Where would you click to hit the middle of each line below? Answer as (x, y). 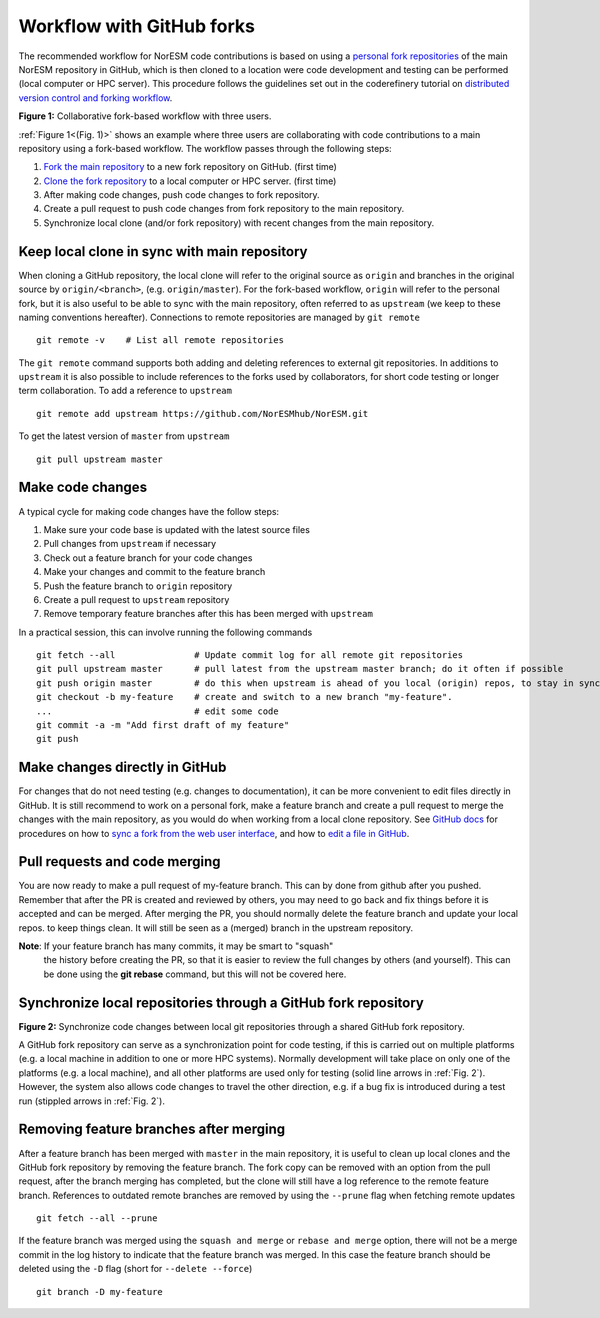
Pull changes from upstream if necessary (130, 544)
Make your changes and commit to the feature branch (154, 572)
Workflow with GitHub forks (136, 26)
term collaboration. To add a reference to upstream (125, 391)
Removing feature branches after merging (152, 1129)
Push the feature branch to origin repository (138, 586)
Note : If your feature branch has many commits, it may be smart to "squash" (176, 946)
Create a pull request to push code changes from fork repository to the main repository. (224, 209)
